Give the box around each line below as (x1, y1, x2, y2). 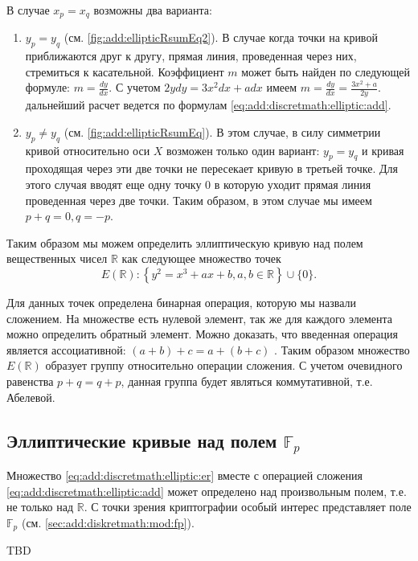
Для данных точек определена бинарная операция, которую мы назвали (6, 294, 356, 311)
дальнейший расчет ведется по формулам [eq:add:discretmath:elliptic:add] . (25, 96, 391, 113)
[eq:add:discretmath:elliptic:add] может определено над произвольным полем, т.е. (6, 482, 407, 499)
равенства (6, 372, 54, 389)
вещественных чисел (6, 250, 108, 267)
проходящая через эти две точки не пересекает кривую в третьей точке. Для (25, 160, 398, 177)
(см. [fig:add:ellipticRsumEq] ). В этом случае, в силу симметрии (64, 123, 381, 140)
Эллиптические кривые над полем (6, 428, 277, 452)
